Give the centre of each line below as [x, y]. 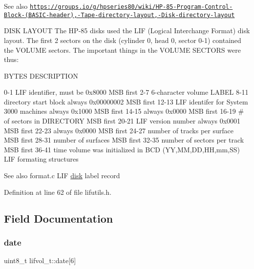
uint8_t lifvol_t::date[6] [40, 260]
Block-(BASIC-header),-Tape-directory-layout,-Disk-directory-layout [119, 15]
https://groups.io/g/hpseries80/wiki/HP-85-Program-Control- [131, 7]
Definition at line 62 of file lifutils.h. [58, 192]
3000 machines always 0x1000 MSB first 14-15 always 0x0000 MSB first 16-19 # [124, 111]
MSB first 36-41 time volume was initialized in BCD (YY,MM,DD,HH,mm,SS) [122, 149]
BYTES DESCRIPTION [41, 75]
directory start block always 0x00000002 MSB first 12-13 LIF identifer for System [126, 101]
